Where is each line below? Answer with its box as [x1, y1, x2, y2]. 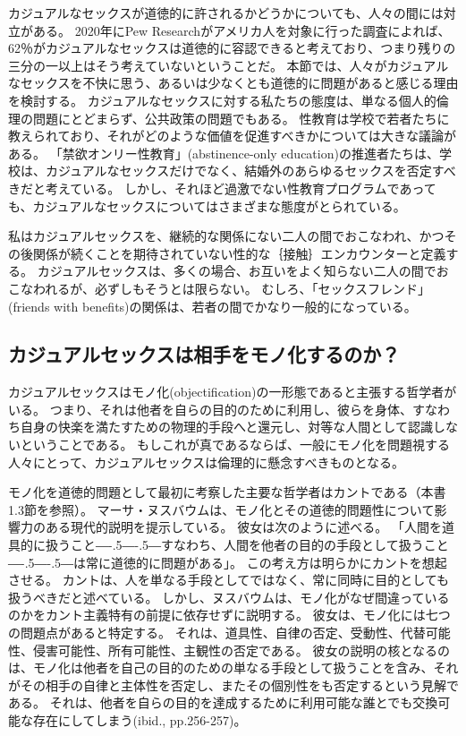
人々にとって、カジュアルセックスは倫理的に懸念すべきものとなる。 [8, 452, 404, 471]
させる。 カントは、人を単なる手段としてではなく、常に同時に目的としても [8, 570, 450, 589]
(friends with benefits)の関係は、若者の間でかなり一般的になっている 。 [8, 296, 417, 315]
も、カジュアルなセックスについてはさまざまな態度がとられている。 [8, 196, 406, 215]
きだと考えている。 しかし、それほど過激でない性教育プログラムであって [8, 178, 436, 197]
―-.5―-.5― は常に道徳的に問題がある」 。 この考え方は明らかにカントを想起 [8, 552, 447, 571]
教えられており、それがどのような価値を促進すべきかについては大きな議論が [8, 126, 456, 145]
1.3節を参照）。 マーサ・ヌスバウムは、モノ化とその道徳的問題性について [8, 500, 435, 518]
